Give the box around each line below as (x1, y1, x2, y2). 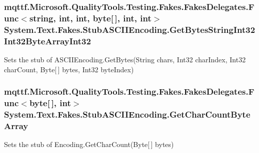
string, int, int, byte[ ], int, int (29, 11, 151, 24)
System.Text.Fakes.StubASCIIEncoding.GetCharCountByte (4, 108, 250, 120)
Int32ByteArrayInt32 (4, 34, 91, 47)
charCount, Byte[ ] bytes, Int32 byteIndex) (4, 64, 134, 74)
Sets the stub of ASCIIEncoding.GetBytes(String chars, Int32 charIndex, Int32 (4, 54, 246, 64)
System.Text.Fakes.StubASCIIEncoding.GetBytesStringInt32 (4, 23, 255, 35)
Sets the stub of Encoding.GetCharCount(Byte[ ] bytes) (4, 139, 174, 150)
